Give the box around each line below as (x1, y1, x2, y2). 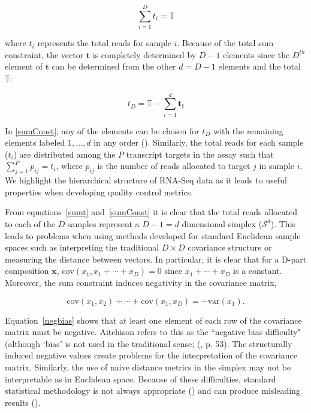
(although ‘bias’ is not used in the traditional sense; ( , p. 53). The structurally (5, 337, 292, 349)
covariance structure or (188, 241, 272, 254)
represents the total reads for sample (37, 37, 172, 49)
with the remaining (213, 124, 283, 137)
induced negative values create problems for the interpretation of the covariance (5, 349, 298, 361)
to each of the (5, 217, 55, 230)
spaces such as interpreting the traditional (5, 241, 159, 254)
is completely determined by (92, 48, 197, 61)
